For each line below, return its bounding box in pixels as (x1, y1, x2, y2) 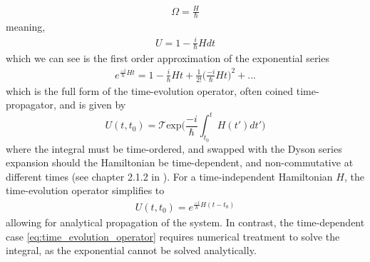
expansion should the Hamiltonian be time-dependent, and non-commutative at (6, 155, 354, 170)
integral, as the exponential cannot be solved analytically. (6, 243, 257, 258)
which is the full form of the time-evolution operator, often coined (6, 83, 294, 98)
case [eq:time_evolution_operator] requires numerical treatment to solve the (6, 228, 340, 243)
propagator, (6, 97, 56, 112)
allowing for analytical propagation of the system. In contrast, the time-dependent (6, 214, 365, 229)
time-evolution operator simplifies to (6, 183, 165, 198)
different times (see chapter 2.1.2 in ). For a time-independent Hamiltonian (6, 168, 333, 183)
